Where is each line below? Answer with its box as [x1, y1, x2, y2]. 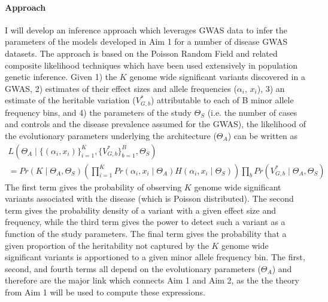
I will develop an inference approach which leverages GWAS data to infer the [5, 23, 288, 36]
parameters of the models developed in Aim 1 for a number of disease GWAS [5, 35, 288, 48]
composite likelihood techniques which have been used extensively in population [5, 58, 298, 71]
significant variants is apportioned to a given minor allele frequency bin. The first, [5, 251, 305, 263]
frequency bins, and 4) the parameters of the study [5, 106, 192, 118]
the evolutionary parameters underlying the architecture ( [5, 130, 217, 141]
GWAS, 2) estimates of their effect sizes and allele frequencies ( [5, 82, 237, 94]
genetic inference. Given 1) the [5, 70, 117, 83]
